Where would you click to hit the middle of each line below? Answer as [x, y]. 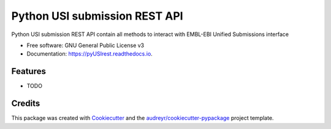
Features [29, 71]
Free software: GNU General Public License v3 [86, 45]
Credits [26, 104]
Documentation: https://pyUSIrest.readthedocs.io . [89, 54]
